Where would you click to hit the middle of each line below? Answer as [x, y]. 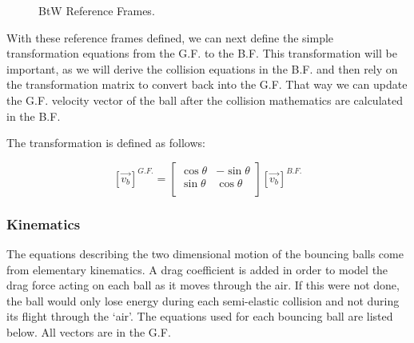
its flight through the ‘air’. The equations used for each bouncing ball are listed [200, 316]
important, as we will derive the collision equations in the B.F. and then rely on [202, 68]
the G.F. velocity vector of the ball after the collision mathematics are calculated [205, 100]
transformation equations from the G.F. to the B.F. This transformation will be [202, 53]
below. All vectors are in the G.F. [89, 331]
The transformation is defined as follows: [106, 143]
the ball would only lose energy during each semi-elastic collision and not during [203, 300]
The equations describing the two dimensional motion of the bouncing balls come [205, 253]
